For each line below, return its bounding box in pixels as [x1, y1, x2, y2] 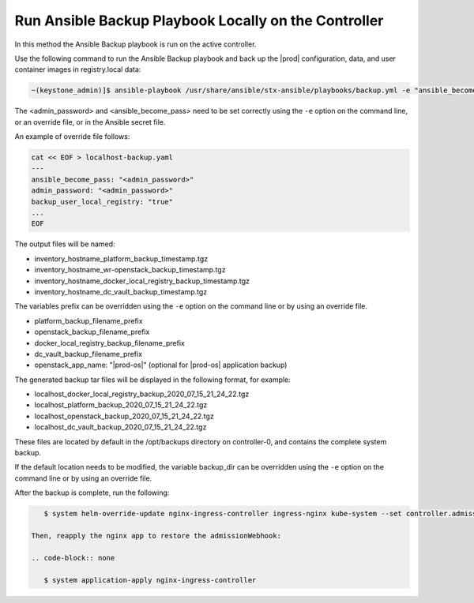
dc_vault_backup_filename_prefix [34, 349, 142, 358]
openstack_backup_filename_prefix [34, 328, 150, 337]
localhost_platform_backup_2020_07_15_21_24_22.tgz [34, 400, 208, 410]
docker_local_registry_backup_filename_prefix [34, 338, 185, 347]
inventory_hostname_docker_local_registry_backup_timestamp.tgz [34, 276, 250, 286]
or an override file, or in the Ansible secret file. [14, 117, 166, 126]
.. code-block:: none [31, 553, 115, 562]
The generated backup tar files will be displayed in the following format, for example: [14, 375, 292, 384]
